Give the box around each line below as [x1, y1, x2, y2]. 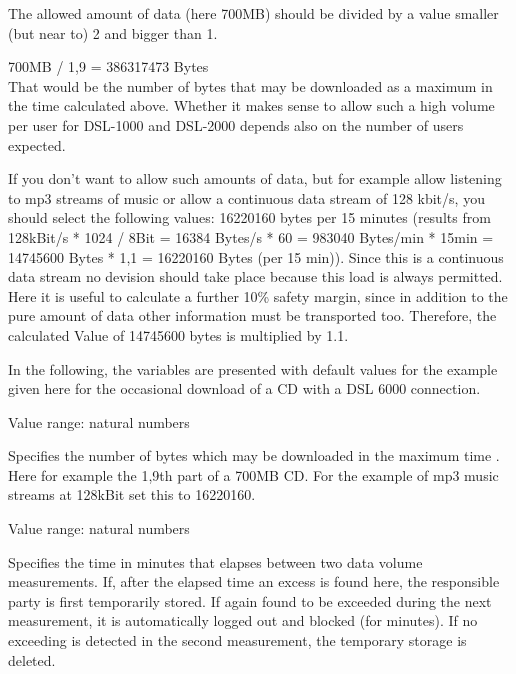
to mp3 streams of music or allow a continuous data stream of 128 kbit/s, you [8, 187, 485, 208]
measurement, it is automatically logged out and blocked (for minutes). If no [8, 610, 478, 631]
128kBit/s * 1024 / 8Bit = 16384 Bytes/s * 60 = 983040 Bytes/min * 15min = [8, 226, 494, 247]
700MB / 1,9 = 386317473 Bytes [8, 56, 209, 77]
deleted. [8, 649, 56, 670]
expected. [8, 134, 66, 155]
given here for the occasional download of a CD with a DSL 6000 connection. [8, 378, 481, 399]
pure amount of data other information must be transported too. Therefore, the [8, 305, 497, 326]
